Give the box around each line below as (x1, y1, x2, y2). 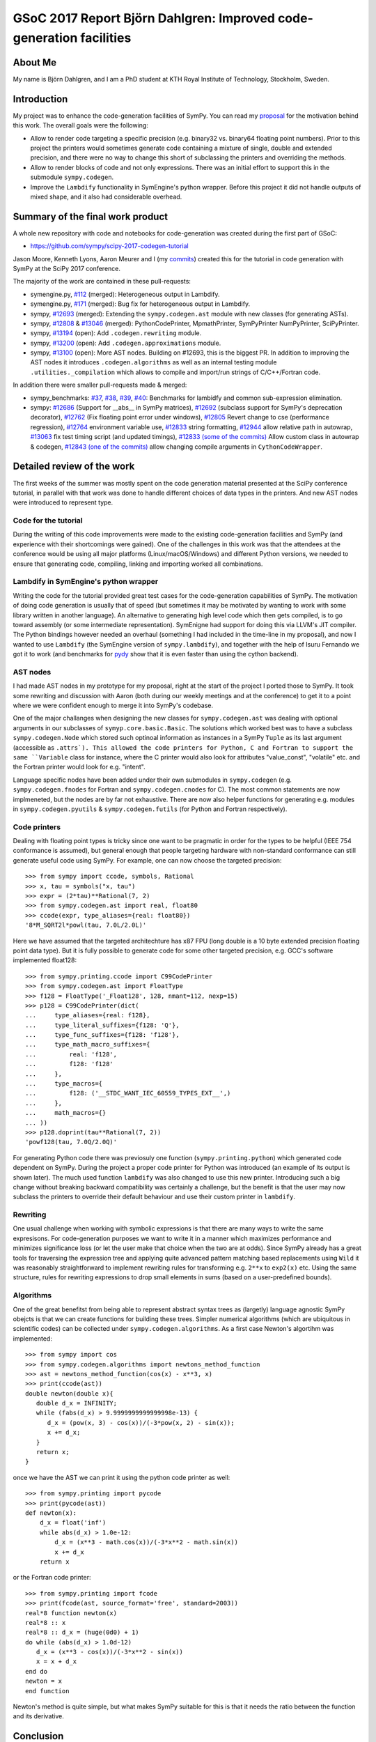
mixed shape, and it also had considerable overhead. (30, 192, 182, 201)
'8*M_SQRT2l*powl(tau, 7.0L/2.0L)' (25, 921, 147, 930)
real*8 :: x (25, 1619, 66, 1626)
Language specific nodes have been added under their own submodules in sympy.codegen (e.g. (13, 776, 292, 784)
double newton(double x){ (25, 1389, 114, 1397)
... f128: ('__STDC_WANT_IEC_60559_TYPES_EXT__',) (25, 1089, 231, 1097)
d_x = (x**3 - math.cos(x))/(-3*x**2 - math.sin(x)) (54, 1539, 238, 1546)
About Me (13, 56, 57, 68)
